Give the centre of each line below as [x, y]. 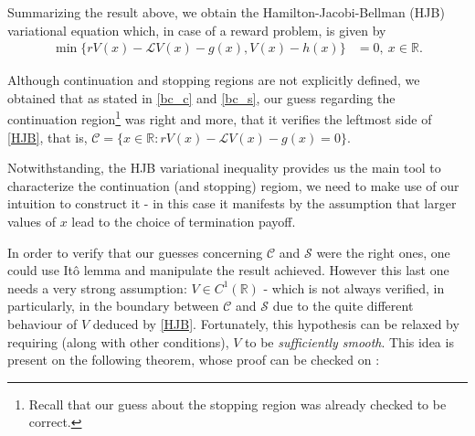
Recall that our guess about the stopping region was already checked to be [237, 404]
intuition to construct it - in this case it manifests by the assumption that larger [232, 203]
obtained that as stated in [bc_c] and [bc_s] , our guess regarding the [201, 97]
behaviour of [42, 324]
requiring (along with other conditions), [118, 341]
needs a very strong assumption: [97, 287]
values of [32, 222]
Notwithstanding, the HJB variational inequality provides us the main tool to [224, 168]
